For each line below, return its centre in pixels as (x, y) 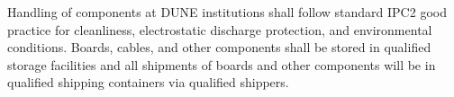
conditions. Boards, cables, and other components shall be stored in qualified (219, 47)
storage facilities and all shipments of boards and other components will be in (222, 64)
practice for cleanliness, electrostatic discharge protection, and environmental (220, 29)
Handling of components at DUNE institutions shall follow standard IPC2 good (227, 12)
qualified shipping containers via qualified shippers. (148, 82)
